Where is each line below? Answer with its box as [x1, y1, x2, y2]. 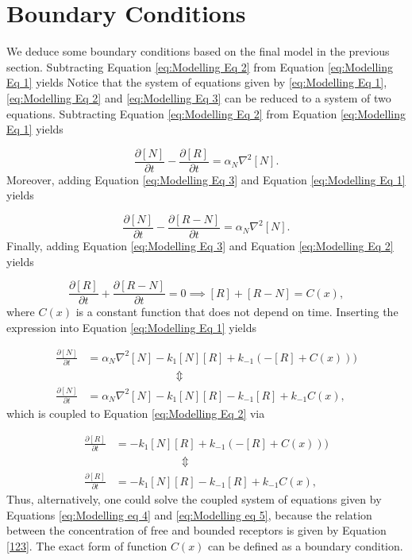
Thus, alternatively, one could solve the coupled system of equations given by [6, 490, 382, 507]
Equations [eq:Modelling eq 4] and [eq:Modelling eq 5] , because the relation [6, 506, 372, 523]
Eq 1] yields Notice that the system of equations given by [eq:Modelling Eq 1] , [6, 74, 387, 91]
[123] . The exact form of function [6, 537, 167, 554]
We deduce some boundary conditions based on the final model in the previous [6, 43, 390, 60]
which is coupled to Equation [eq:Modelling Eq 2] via [6, 404, 265, 421]
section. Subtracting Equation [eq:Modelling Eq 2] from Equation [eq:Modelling [6, 58, 393, 75]
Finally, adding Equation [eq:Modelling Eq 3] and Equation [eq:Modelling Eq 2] [6, 238, 394, 253]
